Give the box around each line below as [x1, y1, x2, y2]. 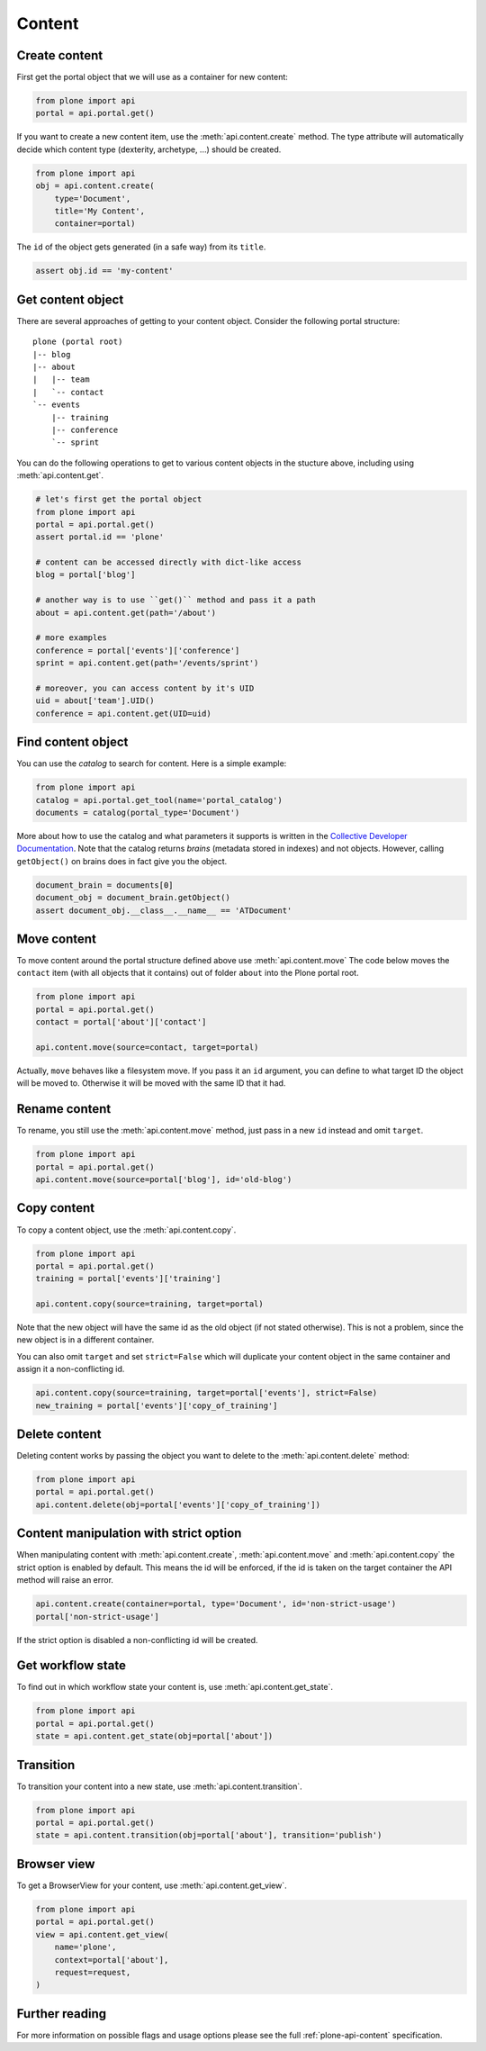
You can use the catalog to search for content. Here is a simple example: [16, 758, 287, 769]
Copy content [16, 1200, 94, 1215]
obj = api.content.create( [35, 181, 155, 191]
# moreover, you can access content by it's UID [35, 682, 255, 693]
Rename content [16, 1101, 112, 1116]
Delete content [16, 1427, 102, 1442]
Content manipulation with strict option [16, 1526, 242, 1541]
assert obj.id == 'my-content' [35, 266, 175, 276]
